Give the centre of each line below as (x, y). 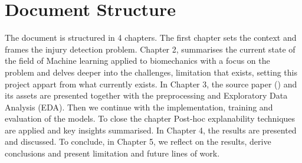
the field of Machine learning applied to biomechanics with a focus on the (137, 61)
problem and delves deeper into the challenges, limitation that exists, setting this (151, 72)
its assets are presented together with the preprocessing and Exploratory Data (146, 95)
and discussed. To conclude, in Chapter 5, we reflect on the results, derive (138, 141)
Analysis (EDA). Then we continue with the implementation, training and (139, 107)
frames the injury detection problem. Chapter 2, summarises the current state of (150, 49)
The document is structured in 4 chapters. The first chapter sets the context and (151, 38)
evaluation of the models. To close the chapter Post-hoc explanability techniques (150, 118)
